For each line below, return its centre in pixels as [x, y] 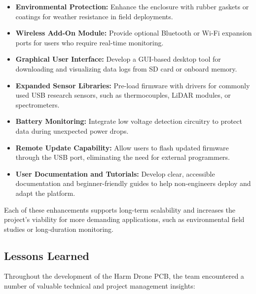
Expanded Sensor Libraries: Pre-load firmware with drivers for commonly [133, 85]
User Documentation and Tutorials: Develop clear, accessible [115, 173]
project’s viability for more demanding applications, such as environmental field [124, 219]
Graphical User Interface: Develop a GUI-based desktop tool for [118, 59]
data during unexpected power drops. [72, 130]
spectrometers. [37, 104]
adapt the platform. [45, 193]
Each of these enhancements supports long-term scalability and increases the [120, 209]
